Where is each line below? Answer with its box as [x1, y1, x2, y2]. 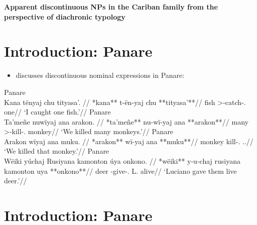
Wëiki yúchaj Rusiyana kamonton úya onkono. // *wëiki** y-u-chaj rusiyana [4, 156, 240, 166]
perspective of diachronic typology [4, 11, 125, 22]
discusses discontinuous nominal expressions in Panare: [16, 70, 185, 80]
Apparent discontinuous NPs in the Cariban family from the [4, 2, 218, 12]
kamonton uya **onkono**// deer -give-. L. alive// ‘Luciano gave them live [4, 165, 237, 176]
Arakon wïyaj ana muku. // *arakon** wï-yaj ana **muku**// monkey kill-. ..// [4, 136, 253, 146]
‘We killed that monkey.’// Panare [4, 146, 109, 156]
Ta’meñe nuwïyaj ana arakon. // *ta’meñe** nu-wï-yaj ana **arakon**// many [4, 116, 248, 127]
